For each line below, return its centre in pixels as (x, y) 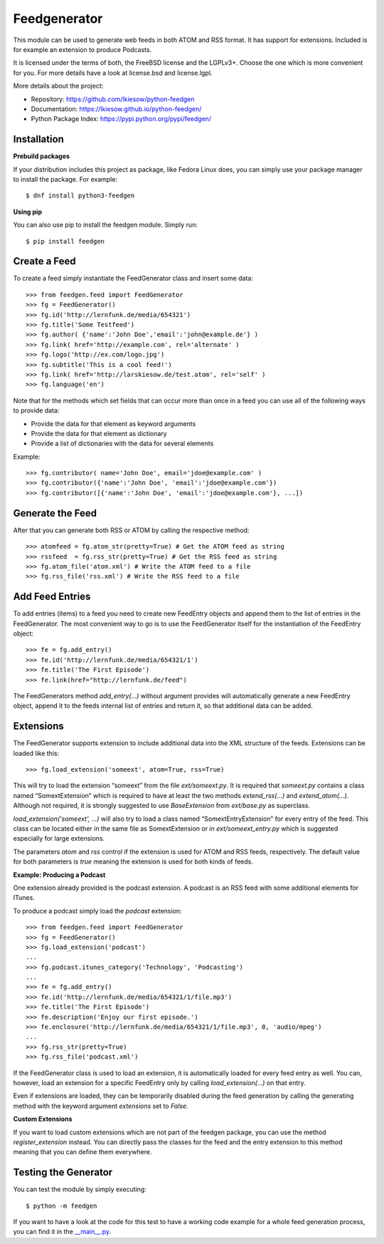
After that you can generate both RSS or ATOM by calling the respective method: (131, 530)
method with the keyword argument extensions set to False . (101, 1106)
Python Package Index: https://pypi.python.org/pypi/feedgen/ (121, 119)
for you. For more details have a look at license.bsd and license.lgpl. (113, 73)
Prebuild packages (42, 156)
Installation (38, 139)
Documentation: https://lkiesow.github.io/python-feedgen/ (116, 109)
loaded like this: (36, 753)
